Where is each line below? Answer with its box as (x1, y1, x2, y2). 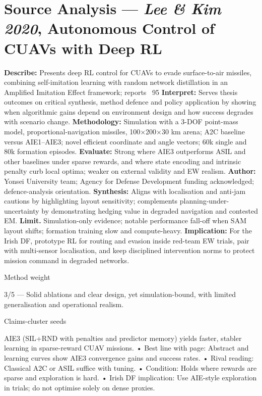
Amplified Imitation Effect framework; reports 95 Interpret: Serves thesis (4, 86, 238, 97)
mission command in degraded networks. (4, 255, 129, 265)
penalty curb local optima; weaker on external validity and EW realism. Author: (4, 166, 256, 176)
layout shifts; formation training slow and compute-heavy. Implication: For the (4, 225, 252, 235)
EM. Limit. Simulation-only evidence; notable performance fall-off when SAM (4, 215, 246, 226)
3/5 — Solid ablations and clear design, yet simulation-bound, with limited (4, 288, 236, 299)
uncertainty (4, 205, 39, 216)
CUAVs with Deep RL (4, 37, 162, 58)
